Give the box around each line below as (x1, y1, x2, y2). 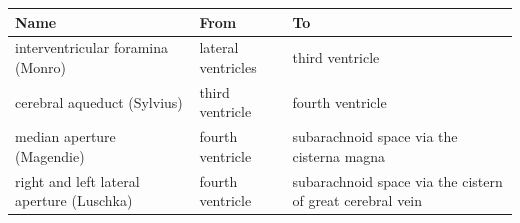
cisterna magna (292, 145, 386, 166)
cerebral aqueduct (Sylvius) (15, 91, 183, 112)
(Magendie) (15, 145, 85, 166)
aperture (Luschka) (15, 190, 133, 211)
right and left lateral (15, 170, 140, 191)
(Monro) (15, 56, 67, 77)
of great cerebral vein (292, 190, 423, 211)
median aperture (15, 126, 116, 147)
